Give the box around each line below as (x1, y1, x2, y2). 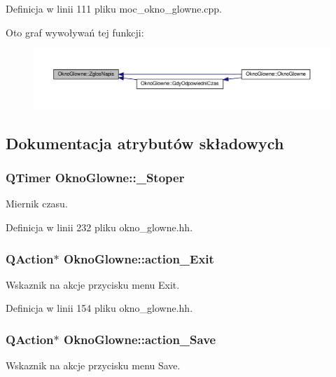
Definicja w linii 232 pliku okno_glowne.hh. (6, 220, 193, 235)
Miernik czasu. (6, 196, 68, 211)
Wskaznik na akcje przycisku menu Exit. (6, 277, 180, 292)
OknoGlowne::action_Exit (64, 249, 214, 267)
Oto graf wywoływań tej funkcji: (6, 25, 144, 39)
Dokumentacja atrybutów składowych (6, 132, 284, 153)
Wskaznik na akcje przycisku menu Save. (6, 358, 181, 373)
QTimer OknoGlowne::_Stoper (6, 169, 185, 186)
